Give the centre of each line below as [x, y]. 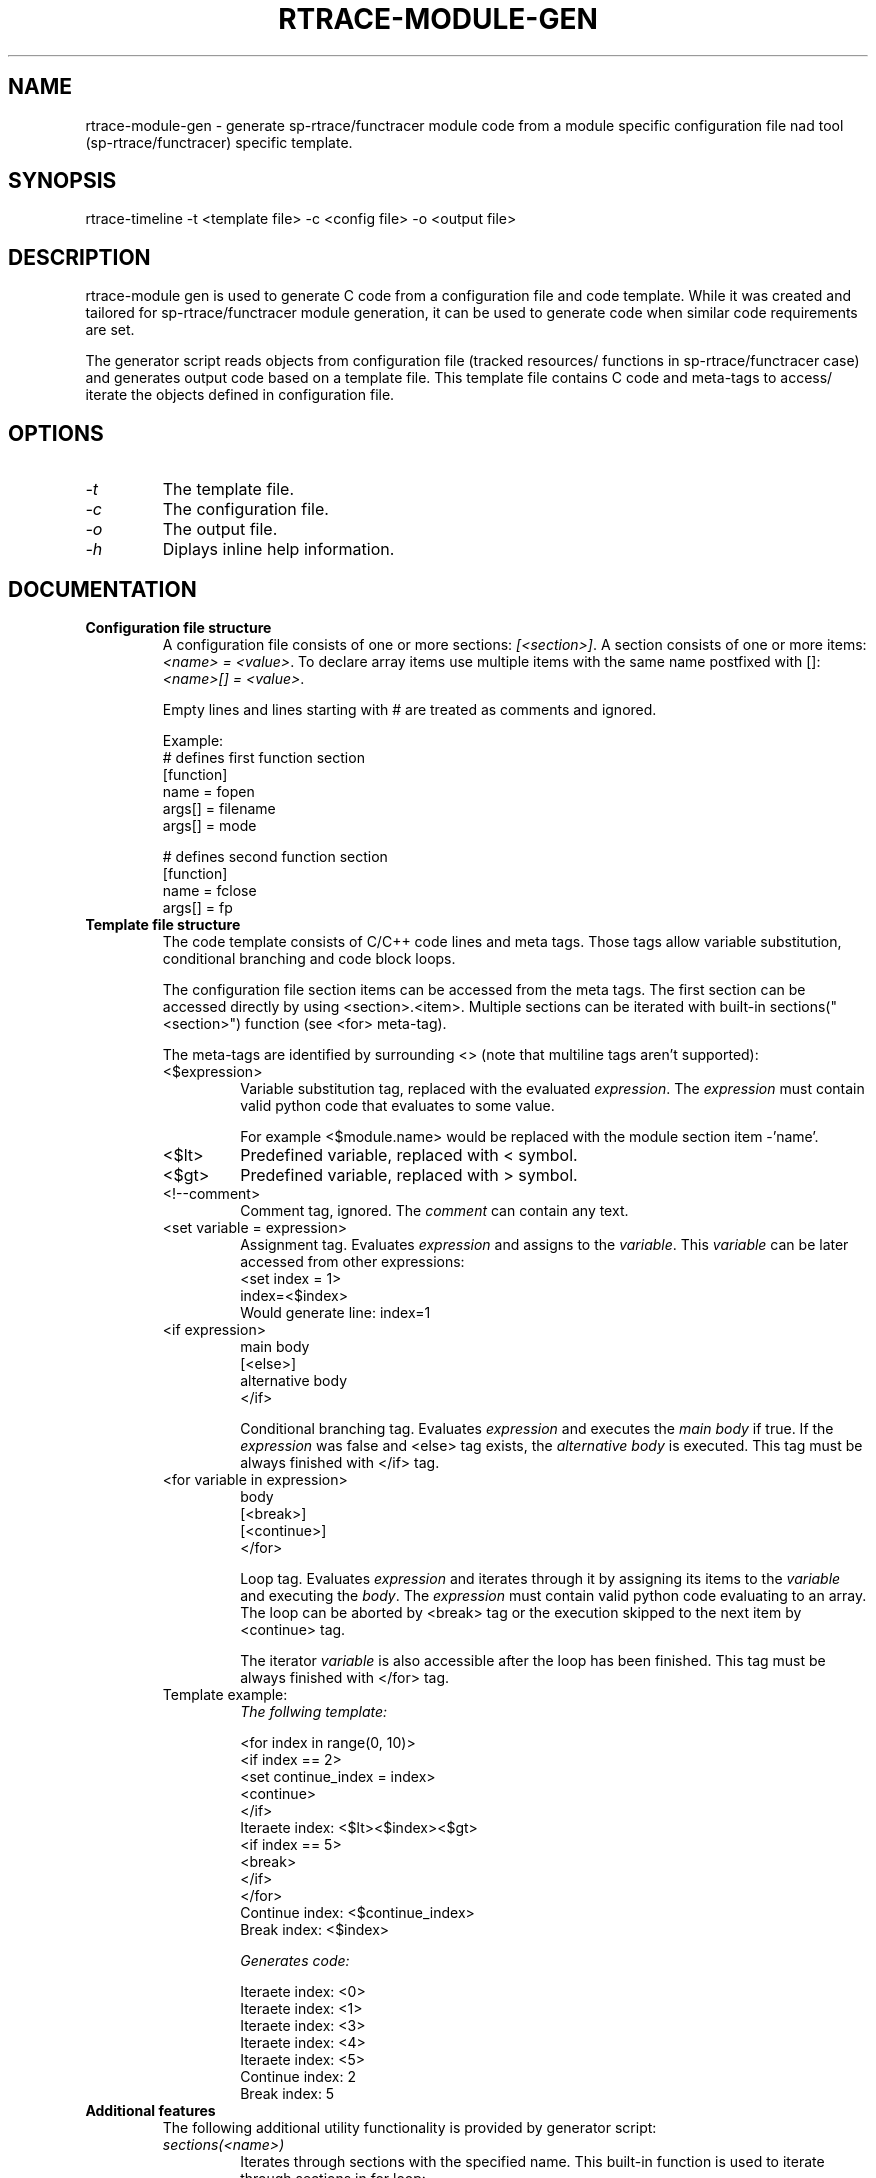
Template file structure [163, 924]
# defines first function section [263, 757]
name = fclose [209, 890]
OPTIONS [56, 433]
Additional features [150, 2110]
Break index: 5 [287, 2093]
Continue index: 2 [298, 2076]
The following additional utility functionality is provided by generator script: [409, 2127]
